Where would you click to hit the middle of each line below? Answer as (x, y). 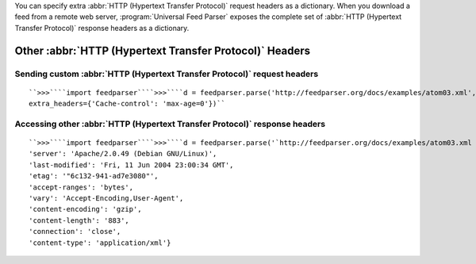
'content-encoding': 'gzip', (85, 209)
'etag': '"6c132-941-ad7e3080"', (94, 176)
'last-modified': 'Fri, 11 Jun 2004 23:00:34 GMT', (131, 165)
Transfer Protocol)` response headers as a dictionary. (102, 28)
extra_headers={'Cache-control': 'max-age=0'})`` (127, 104)
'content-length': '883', (79, 220)
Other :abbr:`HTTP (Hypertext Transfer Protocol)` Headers (163, 50)
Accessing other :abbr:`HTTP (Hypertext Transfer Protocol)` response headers (170, 124)
